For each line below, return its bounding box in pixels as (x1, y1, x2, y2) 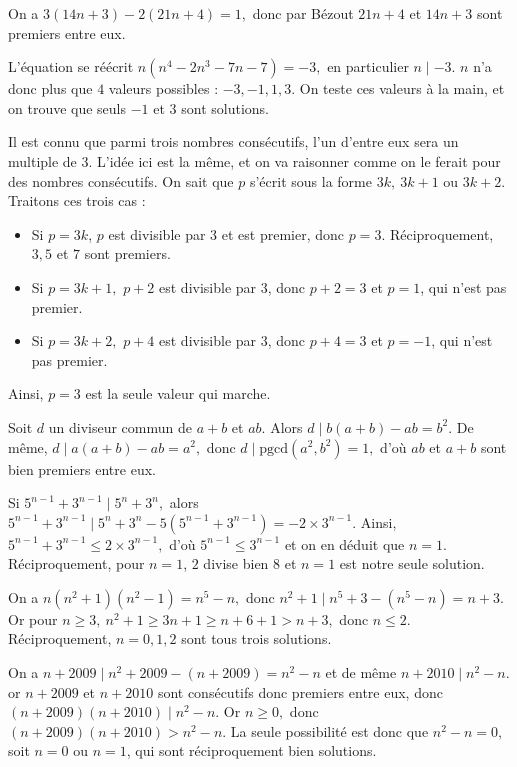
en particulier (327, 56, 409, 77)
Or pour (8, 608, 58, 629)
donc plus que (8, 78, 93, 99)
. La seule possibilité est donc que (222, 720, 429, 741)
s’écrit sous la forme (249, 170, 372, 191)
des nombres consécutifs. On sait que (8, 170, 234, 191)
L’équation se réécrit (8, 56, 134, 77)
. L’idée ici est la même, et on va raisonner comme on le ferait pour (88, 150, 501, 171)
